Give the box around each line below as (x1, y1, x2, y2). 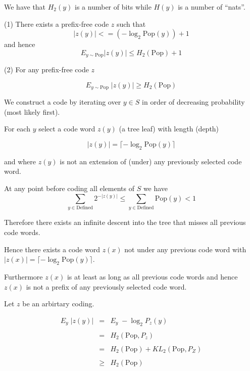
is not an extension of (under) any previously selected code (60, 156, 242, 166)
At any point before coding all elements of (4, 183, 134, 194)
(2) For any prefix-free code (4, 64, 89, 75)
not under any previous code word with (124, 244, 246, 254)
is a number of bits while (75, 2, 152, 12)
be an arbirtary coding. (22, 298, 94, 309)
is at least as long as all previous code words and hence (67, 271, 238, 282)
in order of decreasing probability (142, 97, 245, 107)
